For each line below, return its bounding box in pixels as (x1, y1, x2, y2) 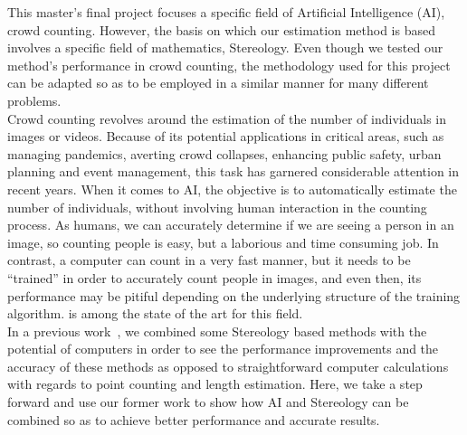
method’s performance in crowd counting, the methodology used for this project (7, 55, 451, 74)
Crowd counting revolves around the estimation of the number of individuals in (7, 109, 446, 128)
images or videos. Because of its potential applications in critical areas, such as (7, 127, 444, 146)
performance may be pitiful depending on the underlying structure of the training (7, 286, 461, 305)
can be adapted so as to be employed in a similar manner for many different (7, 73, 429, 92)
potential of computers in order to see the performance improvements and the (7, 339, 439, 358)
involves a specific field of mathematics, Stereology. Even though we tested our (7, 38, 443, 57)
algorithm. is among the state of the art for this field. (7, 304, 303, 323)
